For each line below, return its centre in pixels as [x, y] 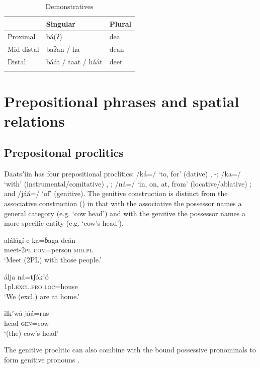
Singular [61, 23]
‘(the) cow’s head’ [31, 333]
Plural [120, 23]
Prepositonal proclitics [64, 153]
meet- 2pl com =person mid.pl [49, 250]
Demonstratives [69, 6]
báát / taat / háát [74, 62]
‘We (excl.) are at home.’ [42, 296]
